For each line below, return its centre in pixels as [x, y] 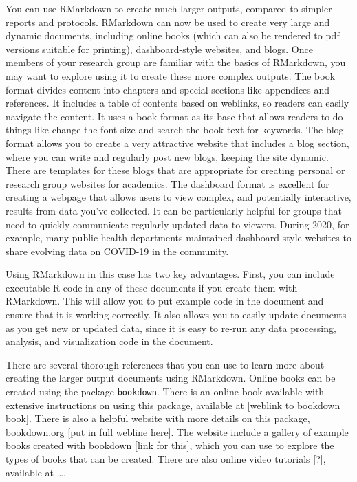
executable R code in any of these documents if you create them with [152, 287]
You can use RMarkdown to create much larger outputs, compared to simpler [169, 8]
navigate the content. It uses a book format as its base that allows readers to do [174, 116]
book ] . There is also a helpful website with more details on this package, [158, 418]
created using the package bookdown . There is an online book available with [165, 392]
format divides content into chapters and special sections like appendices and [168, 89]
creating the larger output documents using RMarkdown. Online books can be [171, 378]
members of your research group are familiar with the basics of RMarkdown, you [176, 62]
